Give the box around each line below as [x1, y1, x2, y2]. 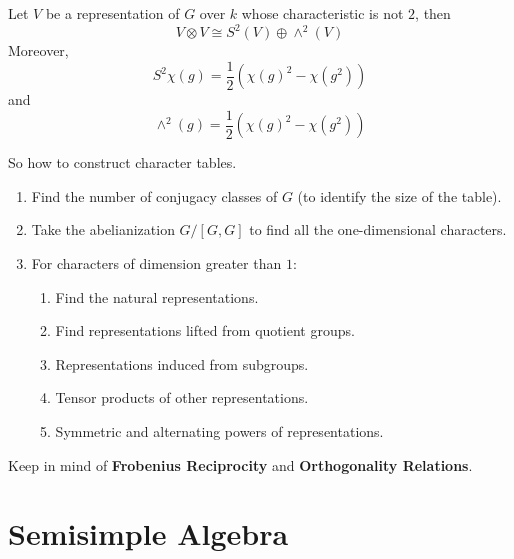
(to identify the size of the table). [297, 185, 502, 206]
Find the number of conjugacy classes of [31, 185, 278, 206]
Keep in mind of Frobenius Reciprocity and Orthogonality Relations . [8, 454, 473, 475]
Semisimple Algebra [8, 513, 289, 554]
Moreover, [8, 40, 69, 61]
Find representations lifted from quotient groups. [55, 320, 355, 341]
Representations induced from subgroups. [55, 353, 309, 374]
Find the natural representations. [55, 286, 259, 307]
